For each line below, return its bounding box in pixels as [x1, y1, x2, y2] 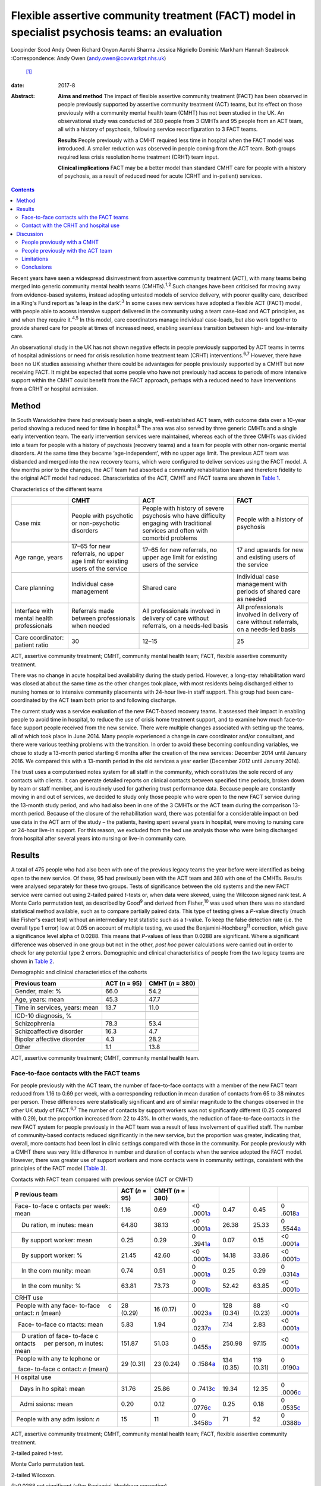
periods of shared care [237, 587, 301, 596]
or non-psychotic [71, 519, 120, 527]
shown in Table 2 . [11, 958, 55, 965]
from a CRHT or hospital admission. [11, 385, 98, 392]
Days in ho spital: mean [20, 1385, 86, 1393]
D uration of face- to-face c [21, 1332, 99, 1340]
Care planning [14, 584, 54, 592]
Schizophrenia [14, 1019, 55, 1028]
